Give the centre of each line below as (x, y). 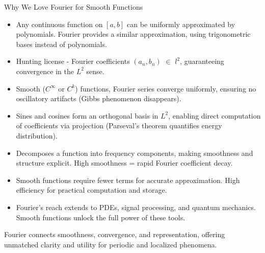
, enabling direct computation (215, 115)
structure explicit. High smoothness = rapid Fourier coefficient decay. (124, 163)
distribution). (37, 135)
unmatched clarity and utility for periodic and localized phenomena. (111, 244)
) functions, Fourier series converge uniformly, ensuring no (166, 88)
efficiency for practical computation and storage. (91, 190)
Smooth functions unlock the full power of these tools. (101, 217)
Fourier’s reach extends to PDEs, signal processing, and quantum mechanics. (136, 207)
